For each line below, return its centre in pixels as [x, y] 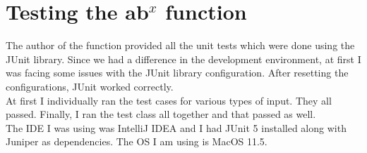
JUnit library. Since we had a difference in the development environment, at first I [183, 59]
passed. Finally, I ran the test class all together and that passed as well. [161, 114]
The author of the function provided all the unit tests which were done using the [180, 45]
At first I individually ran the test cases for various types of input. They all [169, 100]
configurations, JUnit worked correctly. [90, 86]
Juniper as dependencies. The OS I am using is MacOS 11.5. [137, 141]
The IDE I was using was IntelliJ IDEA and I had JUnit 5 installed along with [176, 127]
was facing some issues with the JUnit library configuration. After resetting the [177, 73]
